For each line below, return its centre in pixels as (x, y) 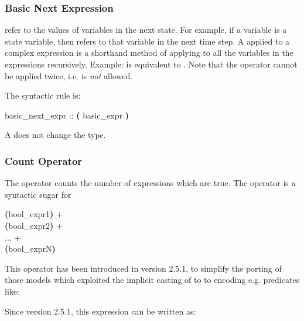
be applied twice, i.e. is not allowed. (69, 75)
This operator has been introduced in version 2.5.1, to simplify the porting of (143, 268)
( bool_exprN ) (30, 249)
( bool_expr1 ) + (34, 214)
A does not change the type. (55, 135)
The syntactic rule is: (43, 95)
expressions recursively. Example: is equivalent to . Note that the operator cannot (151, 64)
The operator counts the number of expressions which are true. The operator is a (150, 183)
